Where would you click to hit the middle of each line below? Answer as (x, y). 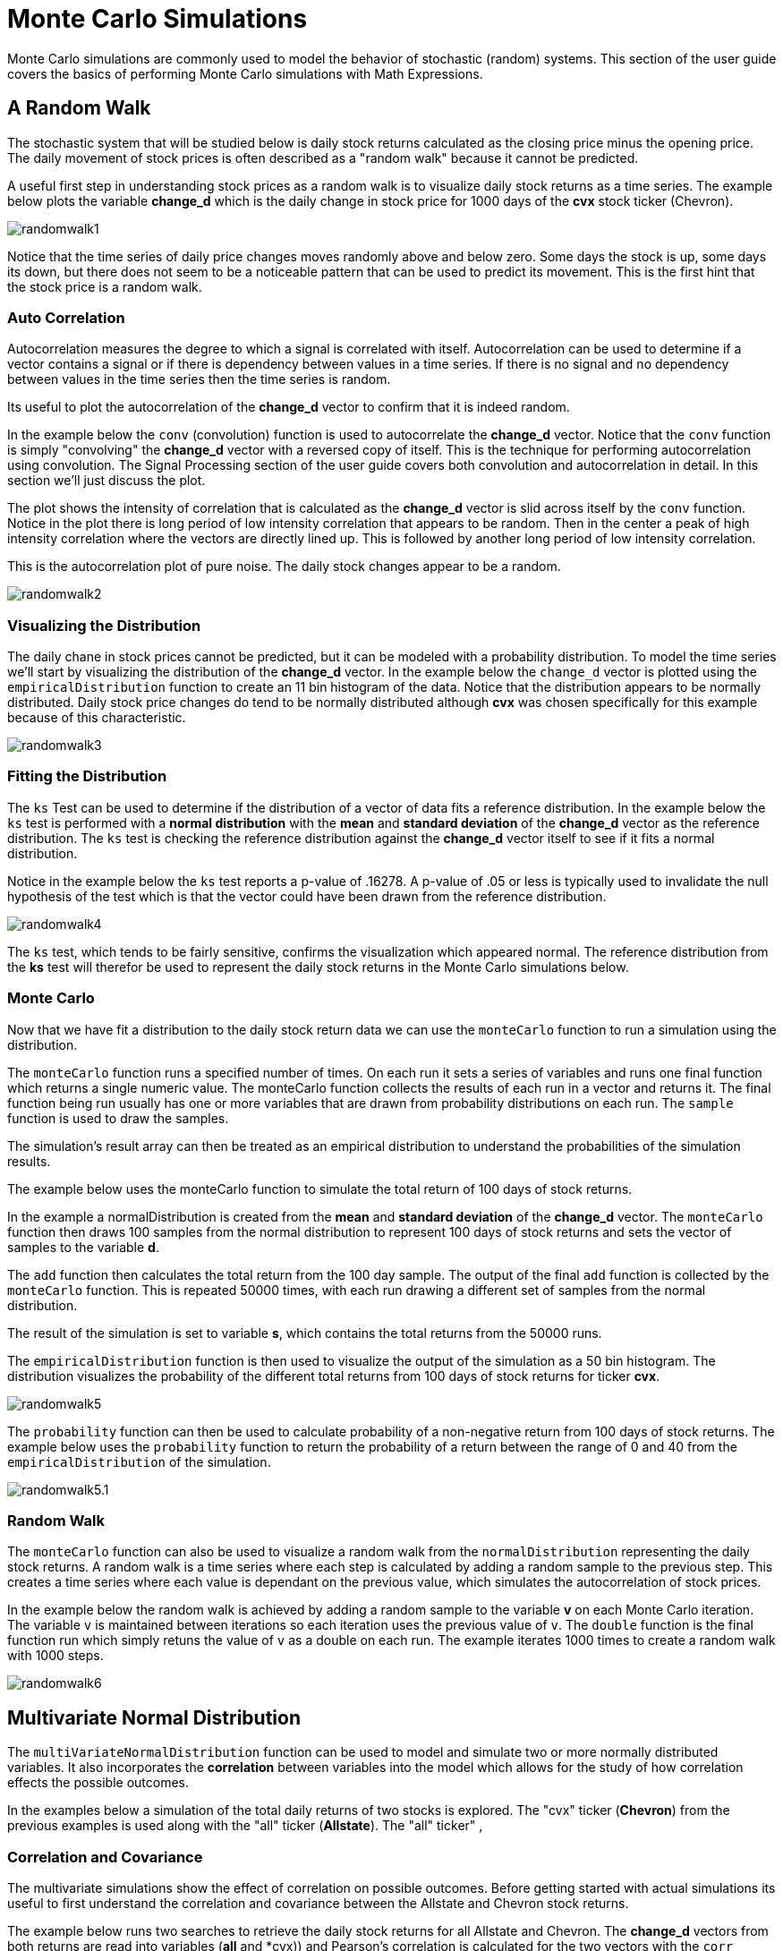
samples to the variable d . (83, 1247)
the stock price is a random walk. (105, 286)
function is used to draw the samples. (118, 1118)
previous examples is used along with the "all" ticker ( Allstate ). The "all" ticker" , (245, 1826)
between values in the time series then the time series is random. (199, 379)
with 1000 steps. (55, 1656)
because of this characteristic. (97, 718)
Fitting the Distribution (87, 776)
